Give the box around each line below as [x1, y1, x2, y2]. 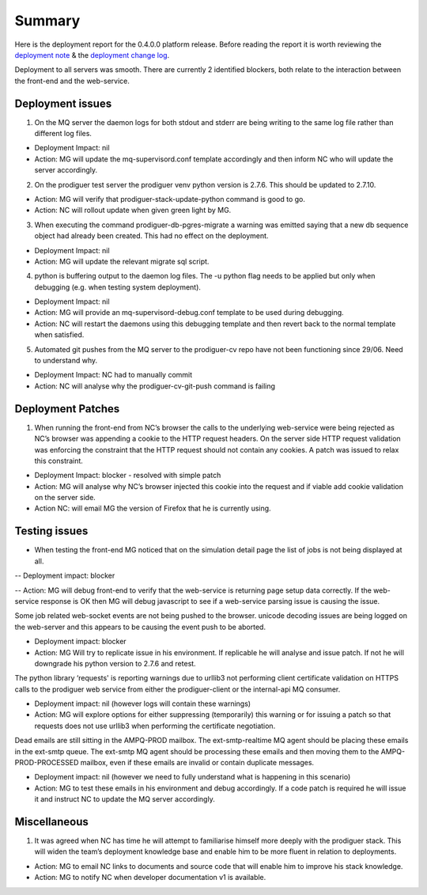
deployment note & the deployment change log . [14, 50, 170, 59]
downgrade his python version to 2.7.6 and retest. [34, 658, 197, 668]
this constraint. [34, 456, 83, 465]
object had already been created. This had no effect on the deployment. [34, 231, 269, 241]
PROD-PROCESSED [14, 758, 79, 768]
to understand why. [34, 356, 98, 366]
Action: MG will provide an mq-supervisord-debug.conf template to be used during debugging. [34, 308, 344, 317]
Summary [14, 12, 81, 29]
